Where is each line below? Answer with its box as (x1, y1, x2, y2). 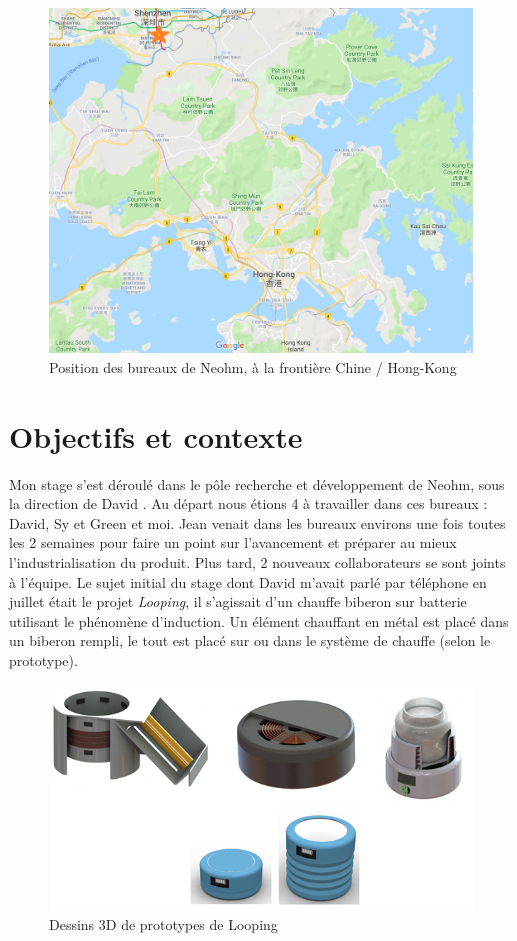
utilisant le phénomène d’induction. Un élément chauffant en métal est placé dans (9, 610, 509, 631)
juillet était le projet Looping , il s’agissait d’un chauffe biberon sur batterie (9, 591, 467, 612)
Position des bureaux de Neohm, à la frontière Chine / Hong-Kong (49, 356, 457, 377)
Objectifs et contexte (9, 415, 303, 456)
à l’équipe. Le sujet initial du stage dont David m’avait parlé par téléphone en (9, 571, 487, 592)
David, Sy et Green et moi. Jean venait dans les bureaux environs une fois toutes (9, 512, 506, 533)
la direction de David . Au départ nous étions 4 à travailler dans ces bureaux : (9, 493, 488, 514)
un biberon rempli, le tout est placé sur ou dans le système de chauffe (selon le (9, 630, 491, 651)
